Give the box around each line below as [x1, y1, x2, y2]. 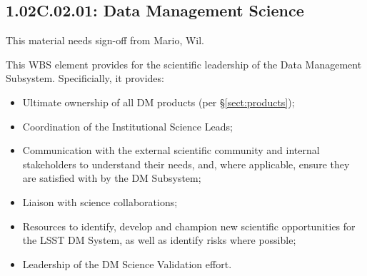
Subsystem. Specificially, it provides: [6, 71, 164, 86]
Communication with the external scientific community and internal [22, 143, 320, 158]
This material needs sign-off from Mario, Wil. [6, 33, 205, 48]
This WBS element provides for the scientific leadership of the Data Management [6, 56, 362, 71]
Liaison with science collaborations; [22, 194, 178, 209]
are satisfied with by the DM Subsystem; [22, 170, 201, 185]
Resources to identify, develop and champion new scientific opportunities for [22, 218, 356, 233]
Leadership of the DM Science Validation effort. [22, 256, 232, 271]
